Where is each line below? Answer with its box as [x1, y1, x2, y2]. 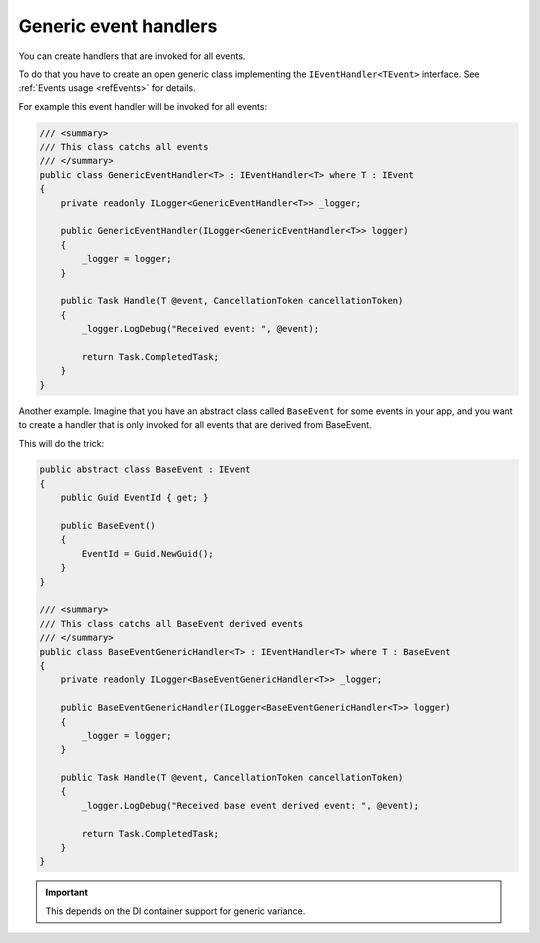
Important [45, 886, 89, 899]
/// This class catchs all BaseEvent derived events [39, 618, 304, 629]
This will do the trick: [18, 437, 105, 449]
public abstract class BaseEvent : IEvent [39, 464, 251, 475]
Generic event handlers [18, 15, 218, 37]
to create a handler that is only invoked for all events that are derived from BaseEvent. [18, 419, 372, 431]
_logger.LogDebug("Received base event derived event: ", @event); [81, 800, 420, 811]
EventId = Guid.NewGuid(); [81, 548, 214, 559]
